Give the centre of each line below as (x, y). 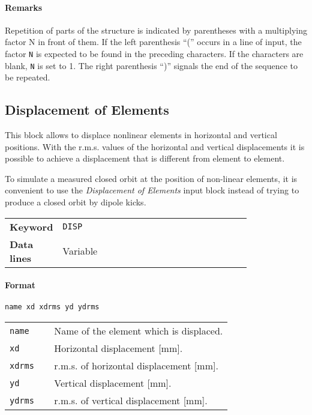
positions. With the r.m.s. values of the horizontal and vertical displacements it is (155, 146)
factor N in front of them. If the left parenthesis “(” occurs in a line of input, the (153, 42)
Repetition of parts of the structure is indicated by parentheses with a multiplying (156, 30)
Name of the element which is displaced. (139, 331)
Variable (80, 251)
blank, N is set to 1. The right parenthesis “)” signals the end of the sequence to (151, 65)
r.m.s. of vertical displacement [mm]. (131, 401)
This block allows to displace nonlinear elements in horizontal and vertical (141, 135)
